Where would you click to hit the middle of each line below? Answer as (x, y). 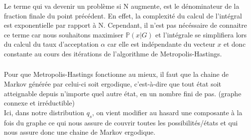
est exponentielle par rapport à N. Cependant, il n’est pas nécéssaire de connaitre (125, 25)
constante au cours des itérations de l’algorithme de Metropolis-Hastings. (113, 53)
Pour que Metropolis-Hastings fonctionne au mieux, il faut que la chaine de (116, 74)
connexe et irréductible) (39, 103)
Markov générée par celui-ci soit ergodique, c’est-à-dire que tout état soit (113, 84)
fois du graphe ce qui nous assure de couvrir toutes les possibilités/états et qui (121, 122)
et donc (234, 44)
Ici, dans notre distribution (44, 112)
